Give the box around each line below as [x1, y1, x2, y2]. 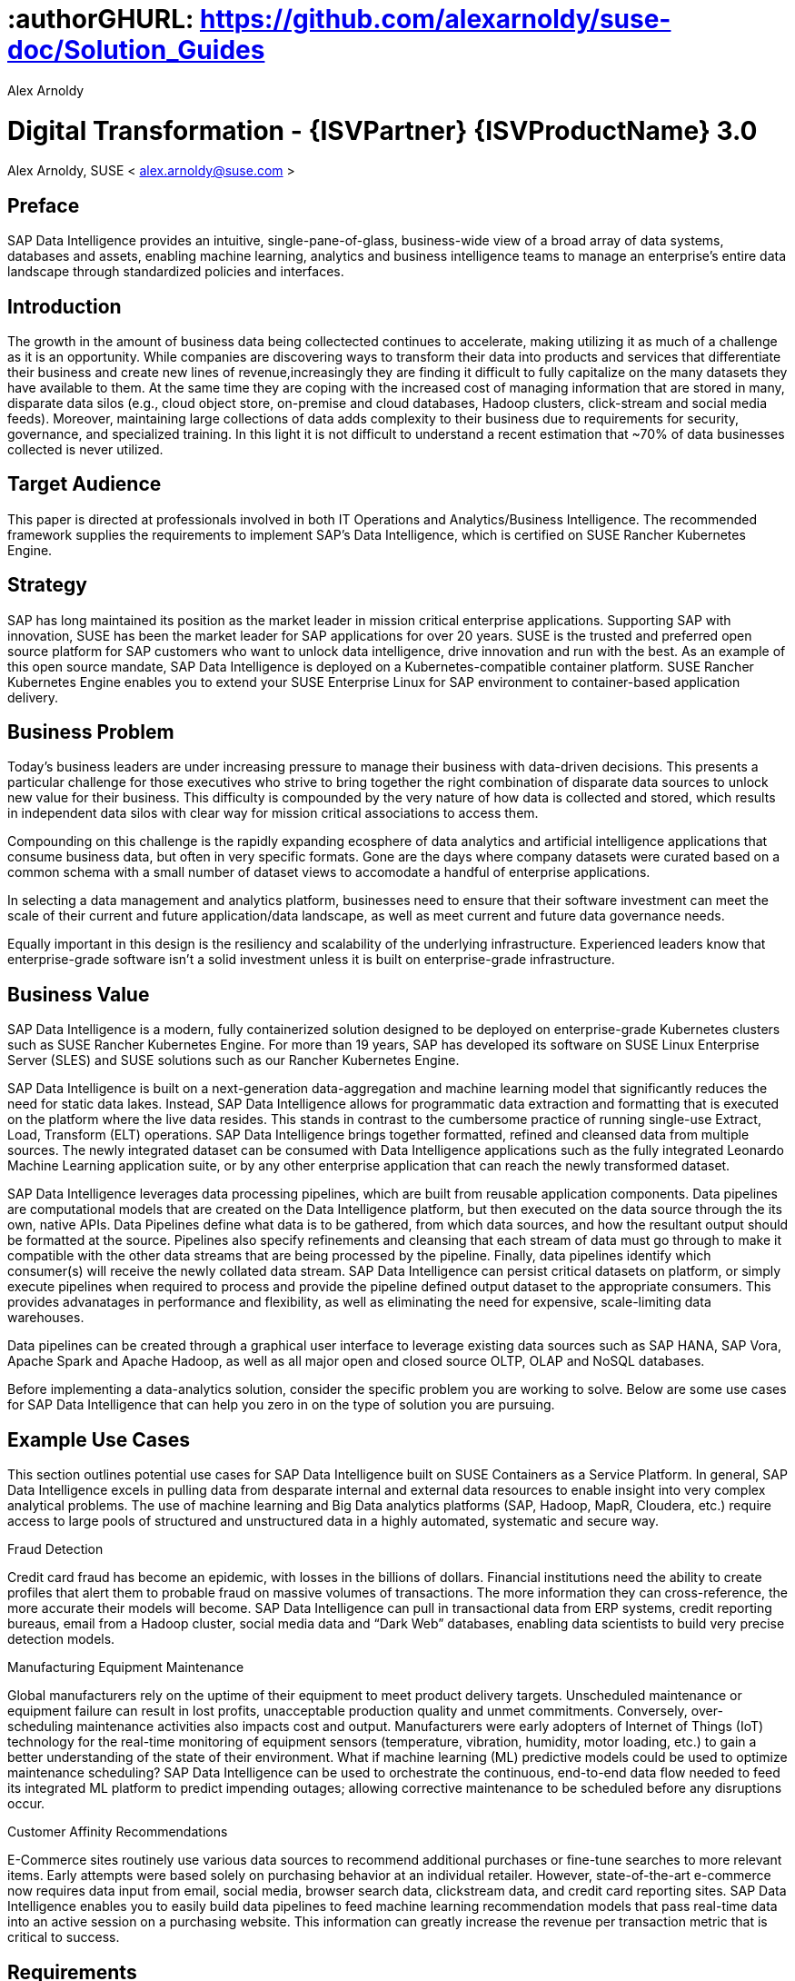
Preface [7, 194, 80, 217]
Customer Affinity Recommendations [7, 1824, 228, 1840]
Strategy [7, 573, 87, 597]
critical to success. [7, 1929, 120, 1946]
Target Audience [7, 473, 162, 496]
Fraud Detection [7, 1541, 104, 1558]
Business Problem [7, 721, 174, 744]
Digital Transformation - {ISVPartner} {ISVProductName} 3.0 [7, 114, 758, 146]
